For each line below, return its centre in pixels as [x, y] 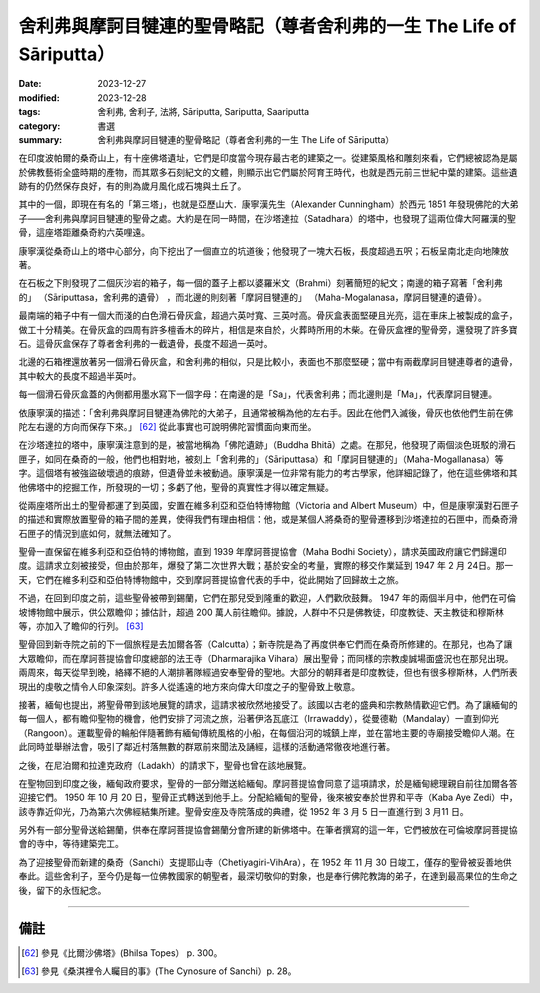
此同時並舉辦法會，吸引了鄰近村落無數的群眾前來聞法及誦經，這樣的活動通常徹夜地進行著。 [206, 747]
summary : [40, 139]
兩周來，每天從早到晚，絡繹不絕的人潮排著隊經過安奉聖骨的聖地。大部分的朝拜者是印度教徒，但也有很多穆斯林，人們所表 [268, 672]
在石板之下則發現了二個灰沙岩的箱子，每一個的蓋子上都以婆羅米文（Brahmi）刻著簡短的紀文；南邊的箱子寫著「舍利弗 [261, 283]
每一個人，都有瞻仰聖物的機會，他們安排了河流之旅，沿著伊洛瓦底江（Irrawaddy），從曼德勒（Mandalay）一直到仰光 [258, 719]
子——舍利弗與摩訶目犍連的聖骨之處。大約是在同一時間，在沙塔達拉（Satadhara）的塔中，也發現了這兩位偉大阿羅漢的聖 [267, 218]
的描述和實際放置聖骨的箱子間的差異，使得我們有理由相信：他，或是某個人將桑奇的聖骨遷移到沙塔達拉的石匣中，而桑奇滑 [268, 519]
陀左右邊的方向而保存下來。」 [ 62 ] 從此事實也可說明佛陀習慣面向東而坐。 [167, 426]
